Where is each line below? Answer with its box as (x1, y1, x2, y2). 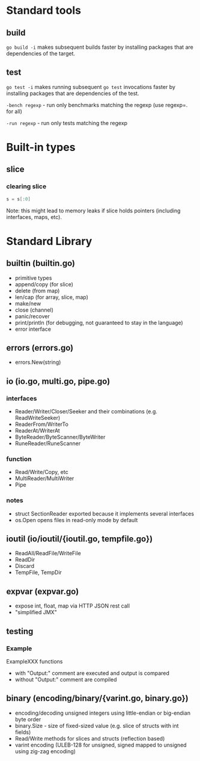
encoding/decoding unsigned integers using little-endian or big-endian (14, 709, 191, 716)
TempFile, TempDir (14, 569, 62, 576)
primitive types (14, 274, 52, 282)
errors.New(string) (14, 359, 61, 366)
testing (6, 626, 34, 636)
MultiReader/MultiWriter (14, 475, 74, 482)
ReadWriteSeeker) (14, 414, 61, 422)
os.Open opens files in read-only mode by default (14, 516, 138, 523)
